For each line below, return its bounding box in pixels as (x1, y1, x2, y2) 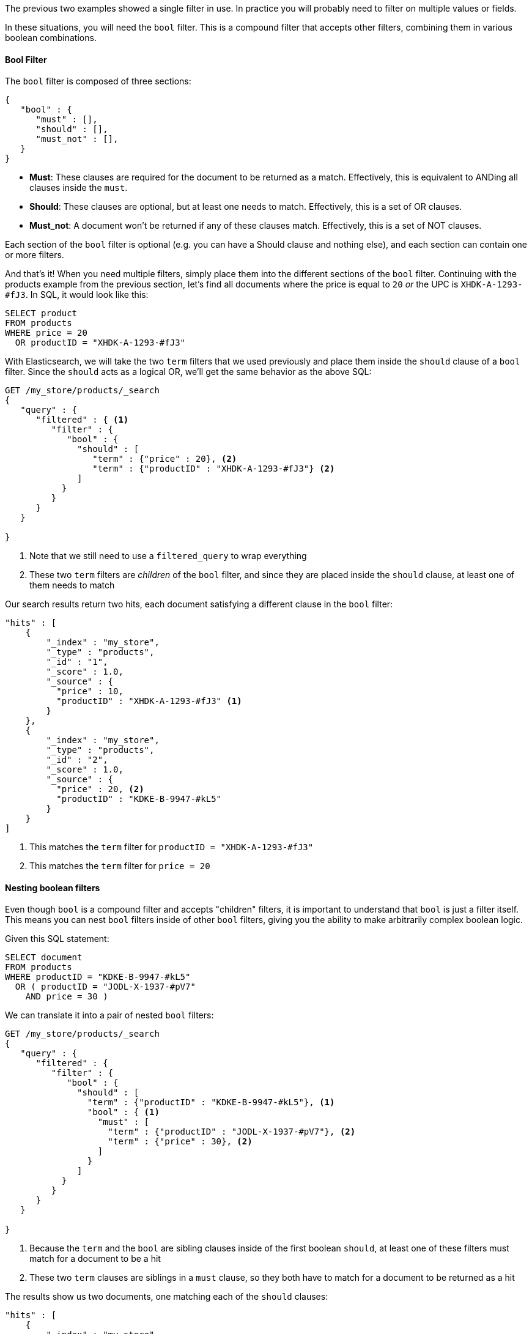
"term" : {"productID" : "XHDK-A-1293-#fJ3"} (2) (92, 464, 335, 474)
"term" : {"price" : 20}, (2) (92, 454, 237, 464)
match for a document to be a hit (29, 1253, 161, 1264)
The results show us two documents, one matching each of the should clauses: (5, 1291, 328, 1302)
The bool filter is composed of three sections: (5, 76, 191, 87)
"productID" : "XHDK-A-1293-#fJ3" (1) (56, 696, 242, 706)
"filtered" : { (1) (35, 415, 129, 425)
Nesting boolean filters (5, 882, 100, 893)
